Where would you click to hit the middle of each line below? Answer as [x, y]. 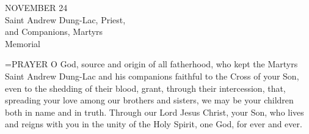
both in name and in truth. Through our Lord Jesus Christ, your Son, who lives [154, 112]
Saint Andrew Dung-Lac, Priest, [65, 19]
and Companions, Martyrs [54, 32]
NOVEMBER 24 [36, 7]
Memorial [23, 43]
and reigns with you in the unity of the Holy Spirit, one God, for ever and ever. [154, 124]
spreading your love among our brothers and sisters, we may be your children [149, 100]
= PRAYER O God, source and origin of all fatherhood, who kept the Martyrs [151, 64]
